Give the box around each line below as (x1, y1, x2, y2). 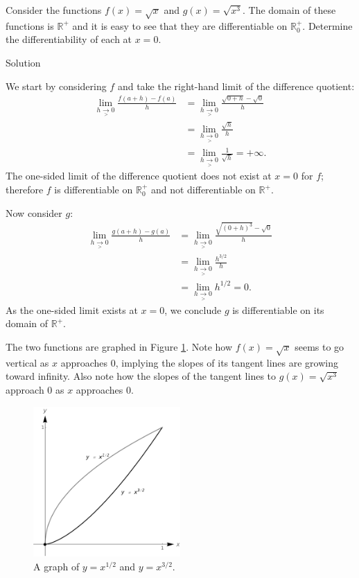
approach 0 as (6, 383, 64, 397)
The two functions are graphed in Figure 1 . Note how (6, 340, 233, 354)
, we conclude (164, 302, 222, 317)
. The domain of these (242, 3, 336, 17)
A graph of (33, 559, 80, 573)
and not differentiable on (150, 182, 256, 197)
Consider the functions (6, 3, 102, 17)
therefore (6, 182, 44, 197)
